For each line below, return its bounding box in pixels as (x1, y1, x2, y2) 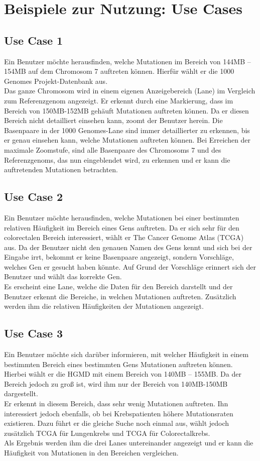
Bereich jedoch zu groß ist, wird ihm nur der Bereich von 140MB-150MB (4, 378, 228, 389)
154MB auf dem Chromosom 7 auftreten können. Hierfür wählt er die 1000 (4, 66, 234, 76)
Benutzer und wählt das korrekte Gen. (4, 271, 122, 282)
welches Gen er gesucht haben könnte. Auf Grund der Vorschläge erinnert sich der (4, 261, 256, 272)
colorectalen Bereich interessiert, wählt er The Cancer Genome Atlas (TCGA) (4, 232, 244, 243)
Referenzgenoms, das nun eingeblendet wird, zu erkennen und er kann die (4, 154, 230, 165)
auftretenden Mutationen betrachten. (4, 164, 118, 175)
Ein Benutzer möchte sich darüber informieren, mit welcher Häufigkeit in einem (4, 349, 249, 360)
